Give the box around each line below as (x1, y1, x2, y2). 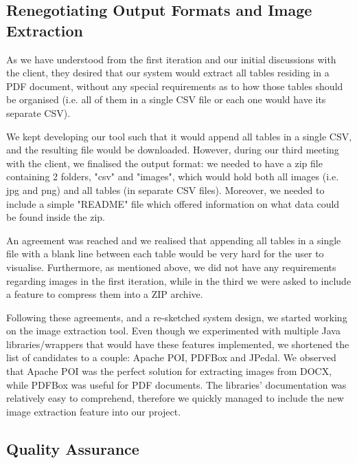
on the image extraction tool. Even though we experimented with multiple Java (6, 323, 341, 338)
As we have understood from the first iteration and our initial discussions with (6, 52, 336, 66)
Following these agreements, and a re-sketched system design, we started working (6, 310, 347, 324)
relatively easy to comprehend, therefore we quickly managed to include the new (6, 391, 344, 405)
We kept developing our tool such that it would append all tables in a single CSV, (6, 129, 352, 143)
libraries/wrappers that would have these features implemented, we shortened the (6, 336, 349, 351)
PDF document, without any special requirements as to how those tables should (6, 78, 343, 93)
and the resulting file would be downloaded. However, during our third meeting (6, 142, 339, 157)
